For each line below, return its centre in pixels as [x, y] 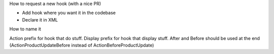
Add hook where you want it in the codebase [69, 13]
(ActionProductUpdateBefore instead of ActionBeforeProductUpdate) [82, 45]
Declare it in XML [40, 19]
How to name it [25, 29]
